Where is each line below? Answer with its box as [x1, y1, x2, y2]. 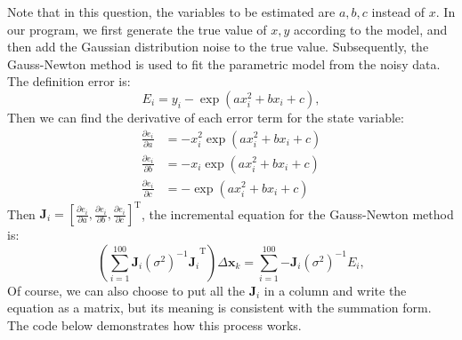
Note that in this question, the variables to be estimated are [7, 3, 336, 20]
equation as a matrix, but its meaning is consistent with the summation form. [7, 298, 432, 317]
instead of [371, 3, 426, 20]
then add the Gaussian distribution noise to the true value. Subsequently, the [7, 37, 429, 56]
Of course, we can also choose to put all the [7, 281, 246, 299]
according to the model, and [294, 20, 448, 38]
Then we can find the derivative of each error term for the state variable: [7, 107, 404, 126]
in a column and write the [263, 281, 407, 299]
